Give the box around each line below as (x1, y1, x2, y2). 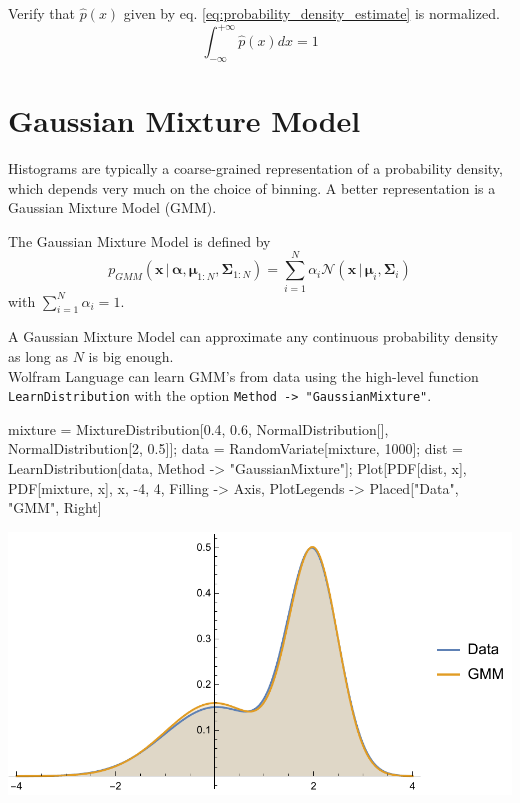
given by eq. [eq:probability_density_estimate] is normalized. (123, 3, 500, 23)
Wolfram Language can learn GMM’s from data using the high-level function (8, 365, 479, 386)
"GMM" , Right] (8, 497, 102, 518)
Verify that (8, 3, 75, 23)
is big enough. (88, 345, 174, 366)
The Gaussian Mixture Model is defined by (8, 230, 271, 251)
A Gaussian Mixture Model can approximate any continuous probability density (8, 326, 499, 347)
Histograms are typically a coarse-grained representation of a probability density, (8, 158, 503, 179)
